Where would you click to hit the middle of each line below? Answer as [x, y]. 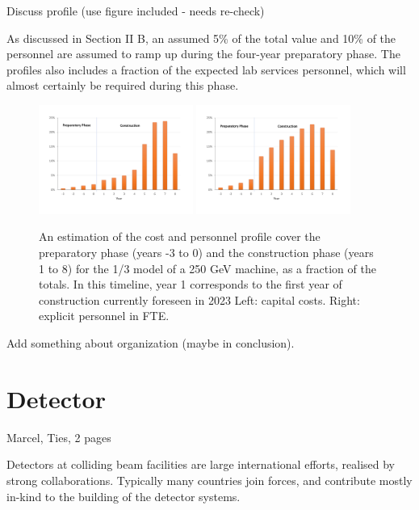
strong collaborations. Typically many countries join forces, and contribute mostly [209, 480]
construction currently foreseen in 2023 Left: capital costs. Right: [199, 299]
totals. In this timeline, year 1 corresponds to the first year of [191, 284]
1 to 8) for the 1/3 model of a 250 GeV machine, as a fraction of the [207, 268]
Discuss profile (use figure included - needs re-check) [136, 11]
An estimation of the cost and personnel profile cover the [180, 236]
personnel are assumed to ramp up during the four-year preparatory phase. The [203, 54]
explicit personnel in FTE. [104, 316]
